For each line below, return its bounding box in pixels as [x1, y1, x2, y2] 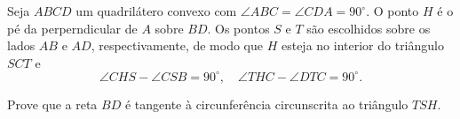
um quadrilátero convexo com [75, 2, 237, 19]
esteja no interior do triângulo [281, 36, 444, 55]
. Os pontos [207, 19, 270, 37]
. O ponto [366, 2, 419, 19]
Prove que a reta [7, 94, 98, 113]
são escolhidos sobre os [306, 19, 431, 37]
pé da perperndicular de [7, 19, 138, 37]
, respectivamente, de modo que [91, 36, 264, 55]
